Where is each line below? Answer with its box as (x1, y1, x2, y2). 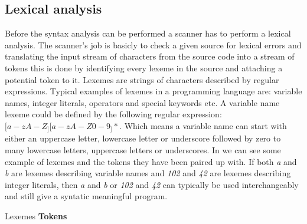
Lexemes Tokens (5, 209, 67, 222)
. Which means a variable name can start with (119, 119, 287, 131)
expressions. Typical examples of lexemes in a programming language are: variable (5, 85, 302, 97)
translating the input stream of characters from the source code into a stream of (5, 50, 295, 62)
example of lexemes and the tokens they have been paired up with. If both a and (5, 155, 297, 167)
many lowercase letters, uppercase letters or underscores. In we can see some (5, 144, 281, 156)
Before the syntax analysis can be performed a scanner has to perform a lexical (5, 27, 291, 39)
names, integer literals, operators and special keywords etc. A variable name (5, 96, 280, 108)
